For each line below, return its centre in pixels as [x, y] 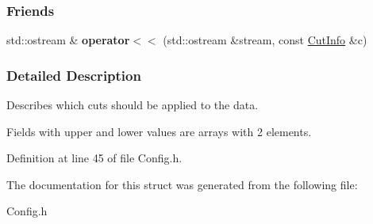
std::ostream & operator [68, 40]
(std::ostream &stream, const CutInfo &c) [265, 40]
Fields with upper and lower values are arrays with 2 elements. [159, 131]
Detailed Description [74, 75]
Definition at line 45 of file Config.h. [94, 158]
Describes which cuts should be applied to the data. [133, 105]
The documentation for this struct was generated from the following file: [182, 184]
